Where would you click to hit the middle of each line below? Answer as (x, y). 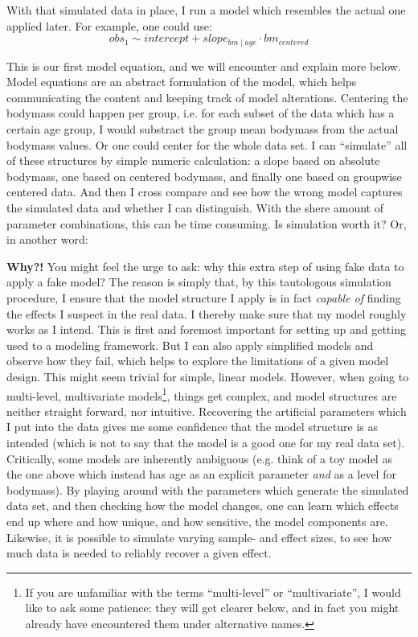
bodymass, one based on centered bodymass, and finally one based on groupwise (204, 176)
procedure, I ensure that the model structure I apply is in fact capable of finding (204, 297)
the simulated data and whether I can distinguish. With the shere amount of (195, 207)
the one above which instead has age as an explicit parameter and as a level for (201, 474)
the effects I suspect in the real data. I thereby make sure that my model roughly (207, 313)
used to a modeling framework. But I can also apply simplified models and (190, 345)
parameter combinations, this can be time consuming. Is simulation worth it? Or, (207, 223)
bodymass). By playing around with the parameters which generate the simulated (208, 489)
